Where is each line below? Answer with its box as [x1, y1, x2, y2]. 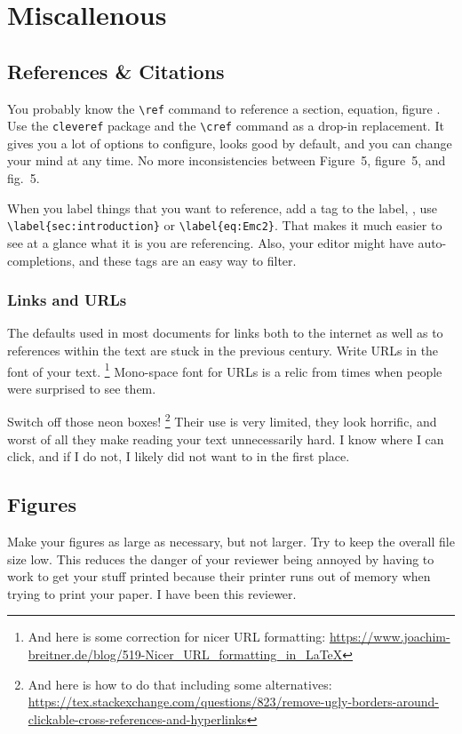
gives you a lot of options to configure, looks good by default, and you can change [7, 133, 452, 152]
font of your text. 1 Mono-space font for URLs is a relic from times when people [7, 359, 442, 380]
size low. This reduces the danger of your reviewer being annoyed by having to [7, 549, 434, 568]
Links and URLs [7, 289, 127, 311]
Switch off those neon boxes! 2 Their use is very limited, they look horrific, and [7, 410, 437, 431]
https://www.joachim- [329, 627, 450, 646]
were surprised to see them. [7, 379, 156, 397]
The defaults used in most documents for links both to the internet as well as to [7, 323, 443, 342]
